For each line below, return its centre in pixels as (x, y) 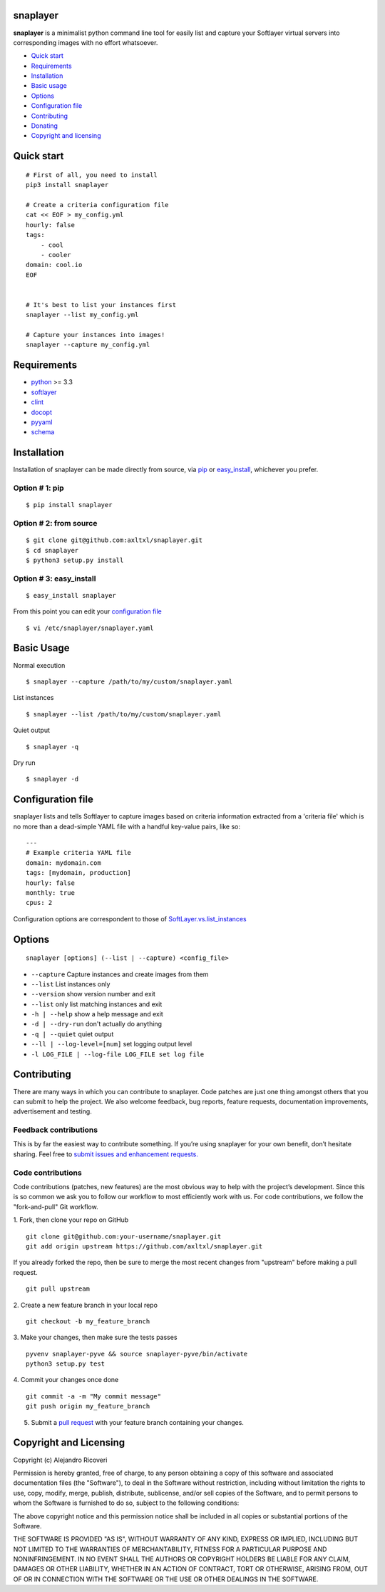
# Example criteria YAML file (79, 853)
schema (43, 432)
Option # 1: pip (38, 488)
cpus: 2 (39, 903)
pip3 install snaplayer (67, 185)
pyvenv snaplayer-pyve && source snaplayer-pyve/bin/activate (137, 1354)
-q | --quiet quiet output (72, 1034)
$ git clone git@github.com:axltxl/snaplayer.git (114, 540)
